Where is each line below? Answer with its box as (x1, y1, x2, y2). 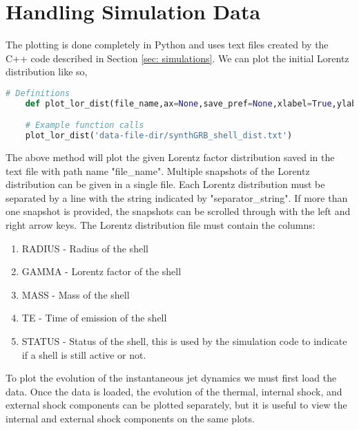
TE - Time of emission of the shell (21, 310, 167, 325)
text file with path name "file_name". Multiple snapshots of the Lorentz (6, 163, 310, 178)
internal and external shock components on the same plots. (6, 411, 255, 425)
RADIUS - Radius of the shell (21, 241, 148, 255)
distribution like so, (6, 64, 88, 79)
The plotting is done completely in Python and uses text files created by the (6, 37, 329, 52)
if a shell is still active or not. (21, 347, 146, 362)
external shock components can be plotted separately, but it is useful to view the (6, 398, 347, 412)
